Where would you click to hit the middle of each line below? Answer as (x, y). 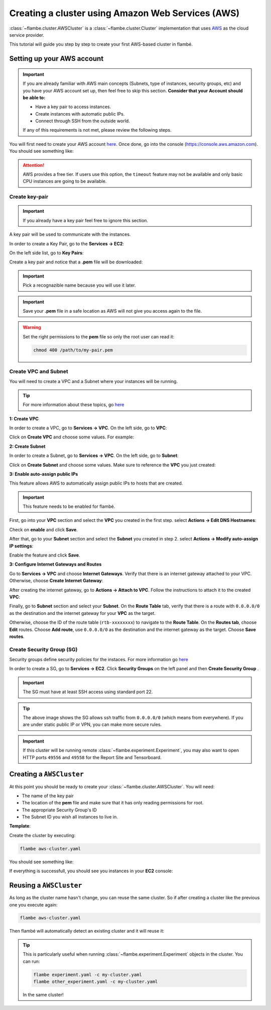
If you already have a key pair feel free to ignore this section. (85, 220)
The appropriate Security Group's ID (59, 810)
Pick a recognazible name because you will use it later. (79, 285)
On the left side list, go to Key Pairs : (46, 253)
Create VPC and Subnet (39, 372)
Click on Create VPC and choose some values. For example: (72, 437)
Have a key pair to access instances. (73, 107)
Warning (32, 327)
